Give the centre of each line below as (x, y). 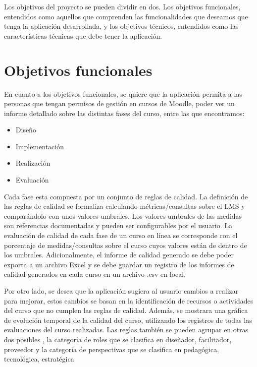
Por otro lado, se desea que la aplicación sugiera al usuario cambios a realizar (121, 291)
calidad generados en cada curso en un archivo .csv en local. (95, 274)
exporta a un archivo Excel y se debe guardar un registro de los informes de (119, 264)
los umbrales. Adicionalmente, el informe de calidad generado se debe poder (119, 255)
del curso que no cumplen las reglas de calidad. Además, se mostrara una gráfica (126, 310)
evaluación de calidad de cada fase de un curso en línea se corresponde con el (121, 235)
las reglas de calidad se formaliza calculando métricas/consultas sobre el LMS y (125, 206)
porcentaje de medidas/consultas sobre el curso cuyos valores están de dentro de (126, 245)
